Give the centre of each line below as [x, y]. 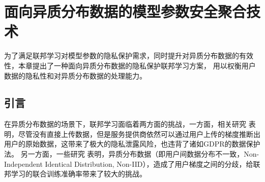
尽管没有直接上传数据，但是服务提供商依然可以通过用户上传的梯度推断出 [139, 134]
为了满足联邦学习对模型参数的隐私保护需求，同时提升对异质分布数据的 [122, 56]
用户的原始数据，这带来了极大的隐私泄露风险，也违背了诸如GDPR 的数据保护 [132, 144]
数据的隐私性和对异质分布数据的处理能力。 [75, 75]
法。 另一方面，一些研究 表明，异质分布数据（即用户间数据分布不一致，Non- [132, 154]
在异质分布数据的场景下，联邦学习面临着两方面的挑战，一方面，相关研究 [125, 124]
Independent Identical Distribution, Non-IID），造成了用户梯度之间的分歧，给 [129, 163]
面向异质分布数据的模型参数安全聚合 [125, 11]
